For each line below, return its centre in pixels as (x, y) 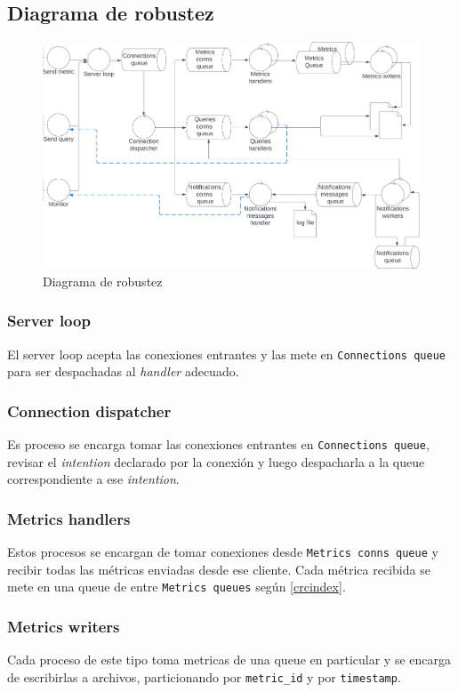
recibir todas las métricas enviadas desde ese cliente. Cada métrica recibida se (219, 569)
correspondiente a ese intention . (93, 479)
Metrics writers (64, 626)
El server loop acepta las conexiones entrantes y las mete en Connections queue (226, 354)
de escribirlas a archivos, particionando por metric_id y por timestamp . (204, 676)
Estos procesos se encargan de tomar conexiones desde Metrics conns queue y (223, 552)
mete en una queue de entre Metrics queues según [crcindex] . (177, 587)
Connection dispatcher (89, 410)
